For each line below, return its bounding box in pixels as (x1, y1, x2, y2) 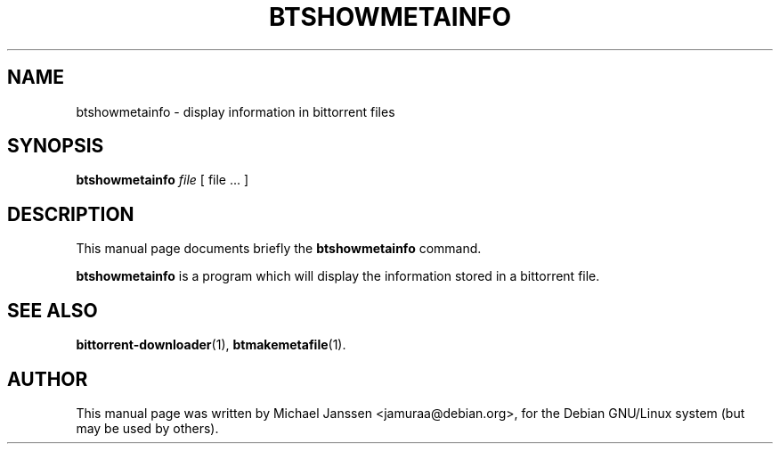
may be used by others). (76, 420, 219, 436)
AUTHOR (7, 367, 88, 390)
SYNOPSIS (7, 135, 104, 158)
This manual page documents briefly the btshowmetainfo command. (76, 241, 482, 257)
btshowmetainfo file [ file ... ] (76, 172, 249, 188)
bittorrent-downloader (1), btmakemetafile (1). (76, 337, 346, 353)
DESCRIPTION (7, 202, 134, 225)
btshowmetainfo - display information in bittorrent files (76, 103, 395, 119)
